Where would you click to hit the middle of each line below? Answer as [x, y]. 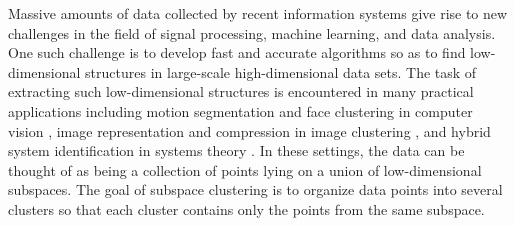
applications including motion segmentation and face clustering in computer [240, 110]
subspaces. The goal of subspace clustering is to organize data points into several [255, 189]
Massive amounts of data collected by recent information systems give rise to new [258, 13]
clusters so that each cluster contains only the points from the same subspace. [246, 208]
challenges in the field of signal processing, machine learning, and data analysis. [252, 32]
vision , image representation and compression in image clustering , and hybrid [249, 130]
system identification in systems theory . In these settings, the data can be [236, 150]
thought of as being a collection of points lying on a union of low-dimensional [245, 169]
